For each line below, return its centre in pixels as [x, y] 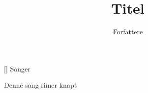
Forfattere [128, 32]
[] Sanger [17, 68]
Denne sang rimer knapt [41, 85]
